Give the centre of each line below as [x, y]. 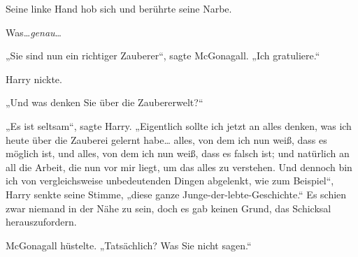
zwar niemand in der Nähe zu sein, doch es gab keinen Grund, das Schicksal [169, 208]
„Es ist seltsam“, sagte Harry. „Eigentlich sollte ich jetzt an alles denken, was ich [179, 125]
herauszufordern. [41, 222]
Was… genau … [34, 32]
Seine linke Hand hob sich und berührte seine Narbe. [119, 8]
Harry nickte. [34, 79]
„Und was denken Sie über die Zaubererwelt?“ [105, 102]
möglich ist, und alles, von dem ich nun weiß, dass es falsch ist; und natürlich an [178, 153]
